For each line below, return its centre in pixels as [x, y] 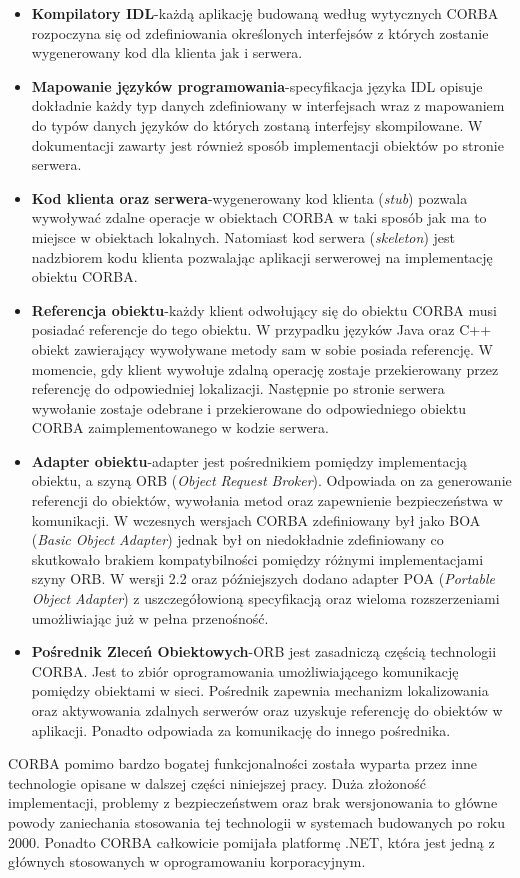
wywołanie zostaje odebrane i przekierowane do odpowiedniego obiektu [249, 407]
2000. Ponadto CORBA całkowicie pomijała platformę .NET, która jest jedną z [251, 841]
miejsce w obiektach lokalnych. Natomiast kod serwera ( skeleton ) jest [243, 236]
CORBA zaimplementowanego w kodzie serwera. [180, 427]
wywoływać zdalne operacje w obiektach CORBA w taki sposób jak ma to [259, 217]
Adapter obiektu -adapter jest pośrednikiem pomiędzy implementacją [249, 460]
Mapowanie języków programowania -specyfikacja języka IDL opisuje [257, 85]
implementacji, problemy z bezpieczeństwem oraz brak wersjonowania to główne [253, 802]
